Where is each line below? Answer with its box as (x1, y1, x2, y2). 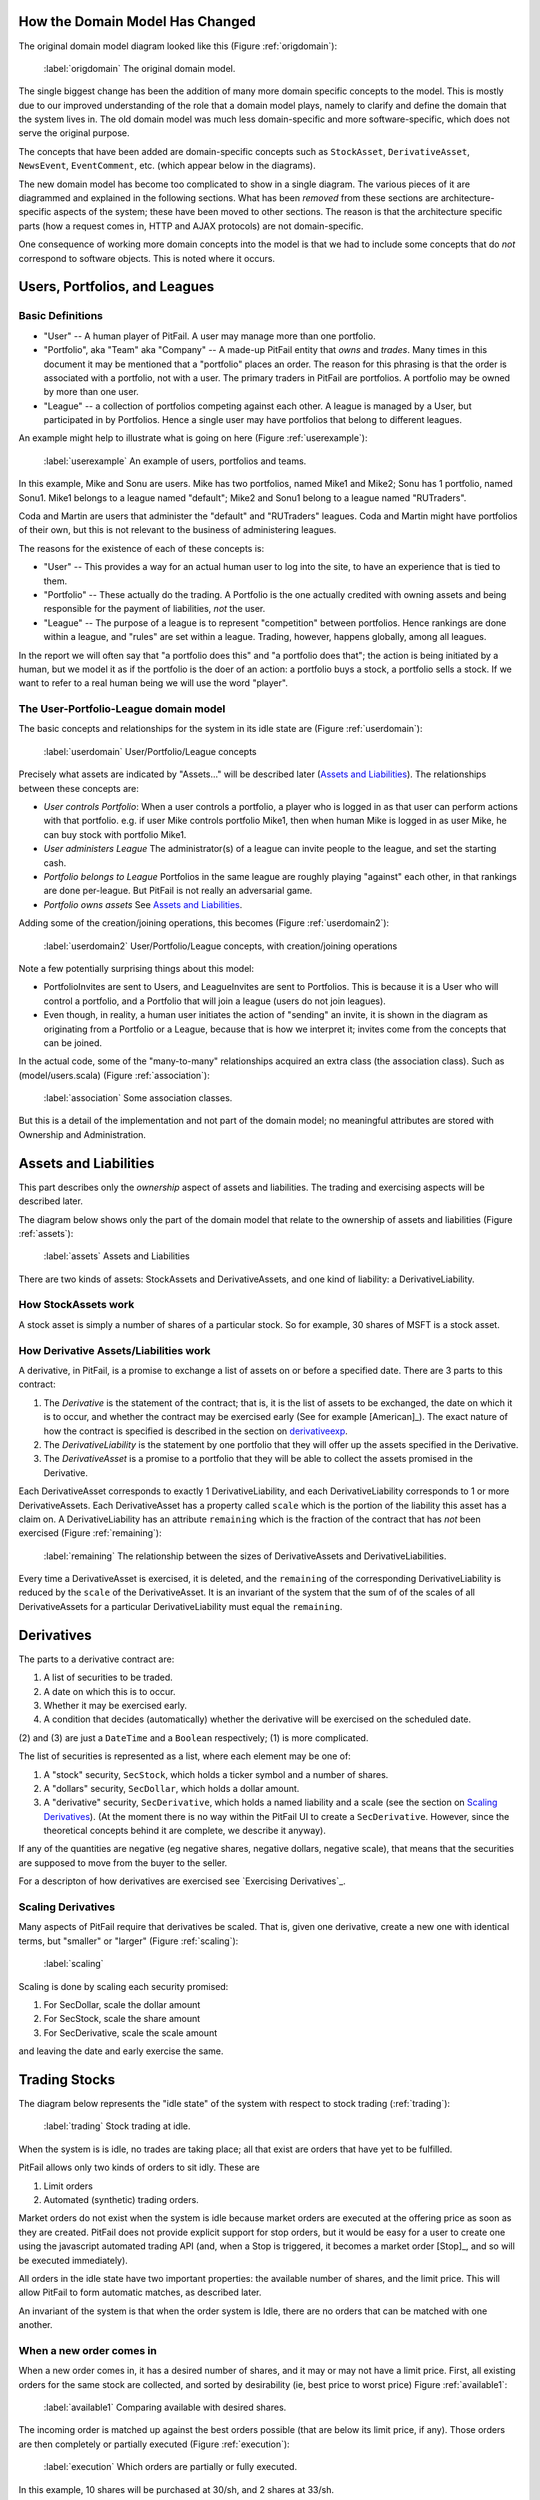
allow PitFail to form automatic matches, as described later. (18, 2286, 262, 2299)
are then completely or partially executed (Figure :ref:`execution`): (18, 2438, 290, 2450)
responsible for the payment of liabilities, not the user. (43, 603, 266, 615)
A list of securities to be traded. (43, 1671, 174, 1684)
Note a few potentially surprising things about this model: (18, 962, 255, 974)
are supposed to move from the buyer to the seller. (18, 1856, 228, 1869)
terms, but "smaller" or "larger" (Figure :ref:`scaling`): (18, 1935, 239, 1947)
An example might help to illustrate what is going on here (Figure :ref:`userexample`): (18, 432, 368, 444)
